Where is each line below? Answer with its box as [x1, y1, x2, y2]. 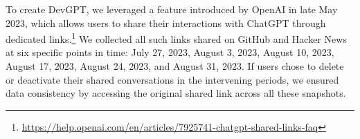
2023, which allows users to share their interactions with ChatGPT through [6, 15, 326, 30]
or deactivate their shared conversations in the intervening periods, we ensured [6, 72, 339, 86]
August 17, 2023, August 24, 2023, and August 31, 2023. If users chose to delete [6, 59, 344, 73]
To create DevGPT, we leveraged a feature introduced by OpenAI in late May [6, 2, 338, 16]
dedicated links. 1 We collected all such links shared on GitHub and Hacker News [6, 30, 347, 46]
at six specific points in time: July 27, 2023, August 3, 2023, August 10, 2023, [6, 45, 334, 59]
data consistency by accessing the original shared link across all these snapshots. [6, 86, 346, 100]
